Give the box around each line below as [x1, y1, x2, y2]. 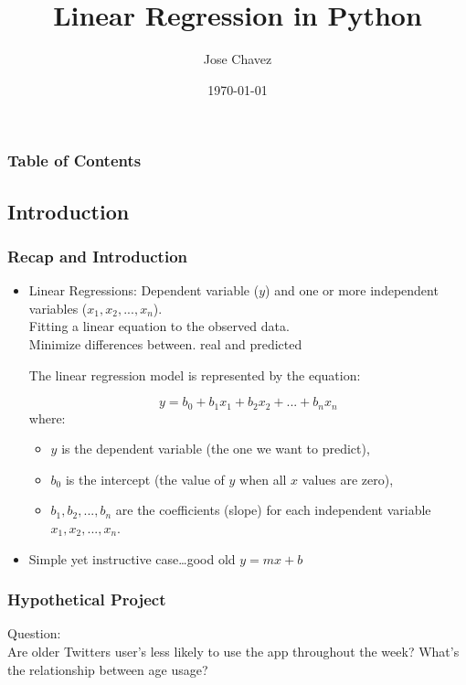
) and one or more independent [265, 281, 439, 300]
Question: [7, 624, 61, 643]
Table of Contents [7, 149, 142, 172]
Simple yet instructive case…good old [28, 549, 236, 568]
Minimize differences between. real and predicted [28, 335, 302, 354]
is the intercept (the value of [65, 469, 225, 488]
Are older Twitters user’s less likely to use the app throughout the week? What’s [7, 642, 460, 661]
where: [28, 408, 66, 427]
